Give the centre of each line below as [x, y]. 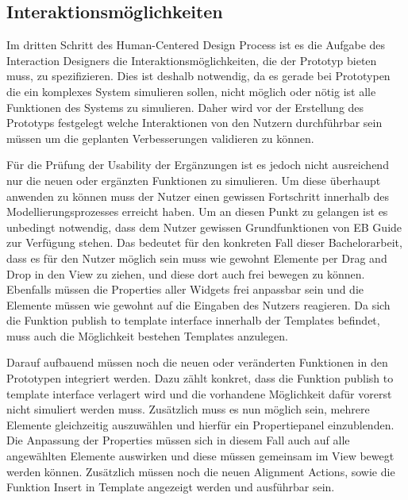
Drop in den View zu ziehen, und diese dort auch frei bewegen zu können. [186, 273]
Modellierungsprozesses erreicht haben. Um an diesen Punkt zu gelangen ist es [197, 212]
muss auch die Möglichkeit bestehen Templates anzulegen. [147, 335]
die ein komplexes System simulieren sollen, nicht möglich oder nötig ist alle [191, 91]
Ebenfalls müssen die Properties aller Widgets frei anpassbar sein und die [185, 289]
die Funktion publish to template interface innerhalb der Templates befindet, [193, 320]
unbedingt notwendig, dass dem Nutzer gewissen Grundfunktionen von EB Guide [204, 227]
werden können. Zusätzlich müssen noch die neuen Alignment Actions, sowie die [201, 471]
